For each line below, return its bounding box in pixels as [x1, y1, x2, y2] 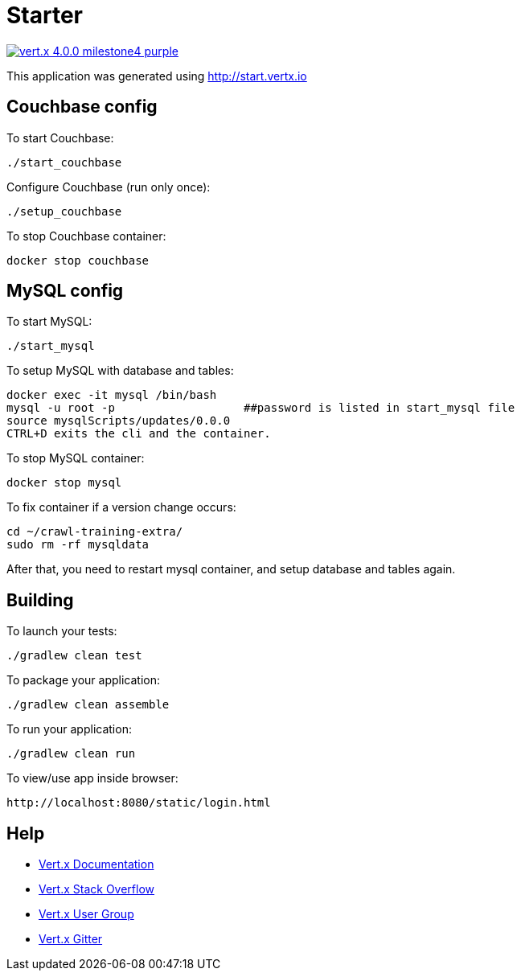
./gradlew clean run [6, 747, 136, 761]
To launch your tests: [6, 624, 117, 638]
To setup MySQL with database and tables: [6, 363, 234, 378]
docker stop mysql [6, 476, 122, 490]
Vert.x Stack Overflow [39, 882, 155, 897]
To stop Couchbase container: [6, 228, 166, 243]
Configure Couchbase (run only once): [6, 179, 211, 194]
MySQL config [6, 281, 124, 302]
